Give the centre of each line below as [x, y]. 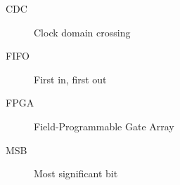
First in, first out [70, 79]
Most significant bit [76, 173]
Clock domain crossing [82, 32]
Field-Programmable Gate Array [104, 126]
